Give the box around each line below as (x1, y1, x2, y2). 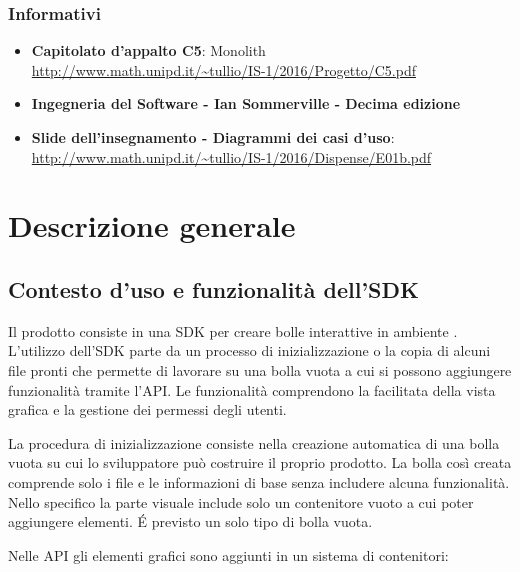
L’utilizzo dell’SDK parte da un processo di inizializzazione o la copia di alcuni (8, 340, 491, 361)
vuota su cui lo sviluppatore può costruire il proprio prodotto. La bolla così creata (8, 452, 512, 473)
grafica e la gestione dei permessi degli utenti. (8, 399, 287, 420)
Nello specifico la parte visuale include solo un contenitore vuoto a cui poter (8, 491, 474, 512)
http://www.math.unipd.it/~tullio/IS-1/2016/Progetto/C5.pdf (31, 59, 416, 80)
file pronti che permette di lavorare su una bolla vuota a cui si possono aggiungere (8, 359, 512, 380)
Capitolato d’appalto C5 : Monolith (31, 40, 266, 61)
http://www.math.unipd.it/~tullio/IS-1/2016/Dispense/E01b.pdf (31, 146, 432, 167)
